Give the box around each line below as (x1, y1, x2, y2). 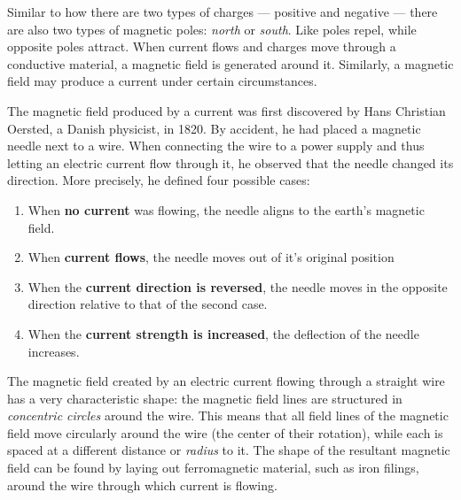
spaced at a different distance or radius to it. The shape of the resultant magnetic (7, 441, 450, 459)
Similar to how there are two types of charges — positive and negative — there (7, 3, 438, 20)
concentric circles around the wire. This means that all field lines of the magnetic (7, 406, 449, 425)
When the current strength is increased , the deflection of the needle (27, 324, 419, 342)
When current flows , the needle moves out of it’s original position (27, 248, 395, 266)
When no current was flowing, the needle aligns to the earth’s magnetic (27, 200, 425, 219)
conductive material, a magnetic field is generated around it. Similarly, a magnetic (7, 54, 454, 73)
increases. (27, 342, 80, 360)
